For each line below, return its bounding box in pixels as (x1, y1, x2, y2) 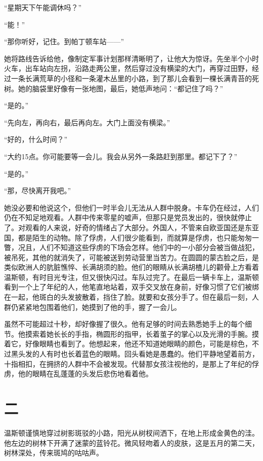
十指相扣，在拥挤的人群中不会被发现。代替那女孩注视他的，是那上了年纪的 (4, 358, 252, 369)
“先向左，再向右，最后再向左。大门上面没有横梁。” (4, 117, 170, 127)
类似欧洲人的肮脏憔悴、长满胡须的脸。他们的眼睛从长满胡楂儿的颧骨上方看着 (4, 262, 259, 272)
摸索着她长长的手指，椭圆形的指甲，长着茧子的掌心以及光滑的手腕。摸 (25, 328, 259, 339)
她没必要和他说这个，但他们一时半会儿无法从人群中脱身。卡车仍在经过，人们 (4, 202, 259, 212)
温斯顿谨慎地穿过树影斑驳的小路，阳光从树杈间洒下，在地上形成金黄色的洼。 (4, 427, 259, 438)
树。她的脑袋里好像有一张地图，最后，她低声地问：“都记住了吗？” (4, 83, 224, 93)
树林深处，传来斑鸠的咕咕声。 (4, 447, 103, 458)
